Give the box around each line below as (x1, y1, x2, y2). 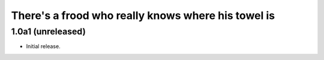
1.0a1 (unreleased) (11, 26, 86, 37)
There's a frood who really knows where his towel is (11, 9, 275, 22)
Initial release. (26, 43, 61, 50)
